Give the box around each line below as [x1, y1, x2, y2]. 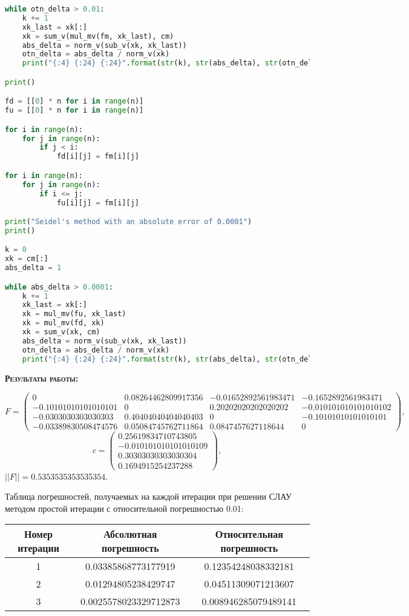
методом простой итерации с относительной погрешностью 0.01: [5, 502, 244, 514]
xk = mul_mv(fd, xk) [22, 319, 105, 328]
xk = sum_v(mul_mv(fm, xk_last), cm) [22, 31, 174, 41]
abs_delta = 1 [5, 263, 62, 273]
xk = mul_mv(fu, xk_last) [22, 310, 126, 319]
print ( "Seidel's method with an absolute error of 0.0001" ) [5, 217, 252, 227]
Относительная [215, 527, 283, 541]
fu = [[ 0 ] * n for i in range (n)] [5, 106, 144, 115]
